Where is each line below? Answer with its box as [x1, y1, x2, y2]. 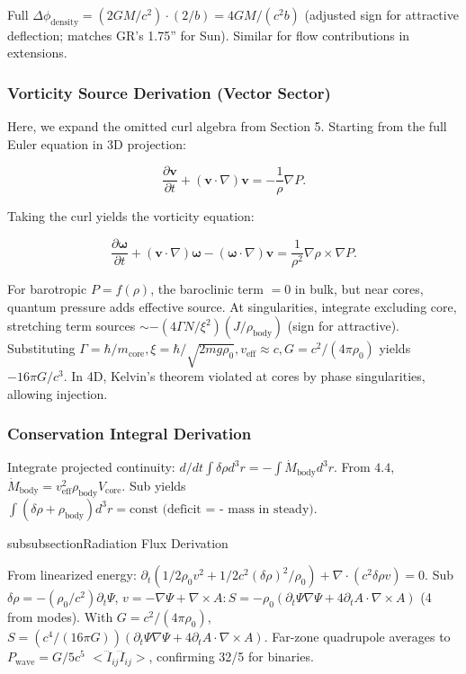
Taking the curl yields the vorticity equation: [7, 207, 255, 226]
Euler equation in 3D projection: [7, 134, 186, 153]
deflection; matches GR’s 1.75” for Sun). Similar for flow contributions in [7, 25, 410, 44]
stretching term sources [7, 316, 136, 335]
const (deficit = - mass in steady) [129, 502, 314, 516]
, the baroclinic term [150, 279, 264, 298]
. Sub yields [121, 475, 186, 494]
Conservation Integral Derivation [7, 422, 252, 445]
